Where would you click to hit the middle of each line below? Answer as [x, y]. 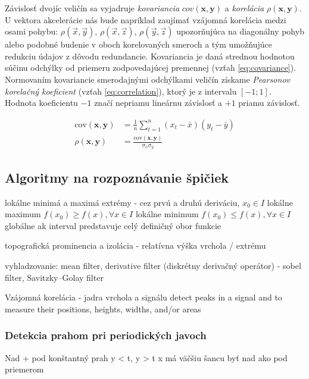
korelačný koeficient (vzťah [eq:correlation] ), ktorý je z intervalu [121, 91]
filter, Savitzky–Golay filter [54, 277]
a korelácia [244, 8]
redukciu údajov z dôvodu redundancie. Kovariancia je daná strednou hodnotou [150, 56]
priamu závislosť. [269, 103]
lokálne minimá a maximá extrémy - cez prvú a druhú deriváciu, [122, 202]
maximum [23, 214]
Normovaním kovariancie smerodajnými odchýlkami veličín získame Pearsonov [147, 79]
